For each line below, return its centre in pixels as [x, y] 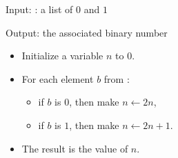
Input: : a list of [39, 9]
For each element [58, 78]
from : [117, 78]
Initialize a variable [62, 56]
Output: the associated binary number [87, 32]
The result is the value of [75, 148]
